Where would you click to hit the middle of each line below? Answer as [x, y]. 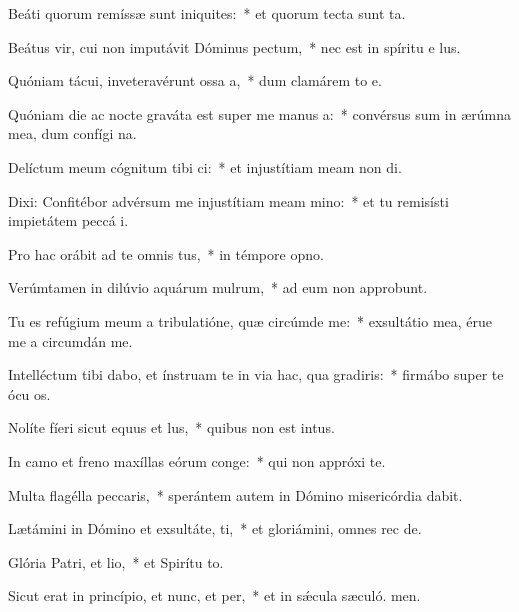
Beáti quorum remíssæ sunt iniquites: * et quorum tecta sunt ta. [207, 13]
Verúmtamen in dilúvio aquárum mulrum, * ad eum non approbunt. [218, 287]
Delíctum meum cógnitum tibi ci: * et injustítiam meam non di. [205, 166]
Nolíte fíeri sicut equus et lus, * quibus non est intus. [171, 427]
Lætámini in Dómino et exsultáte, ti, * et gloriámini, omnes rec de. [215, 528]
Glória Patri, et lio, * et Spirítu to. [116, 561]
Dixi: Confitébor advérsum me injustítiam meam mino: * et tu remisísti [228, 200]
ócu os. [29, 393]
